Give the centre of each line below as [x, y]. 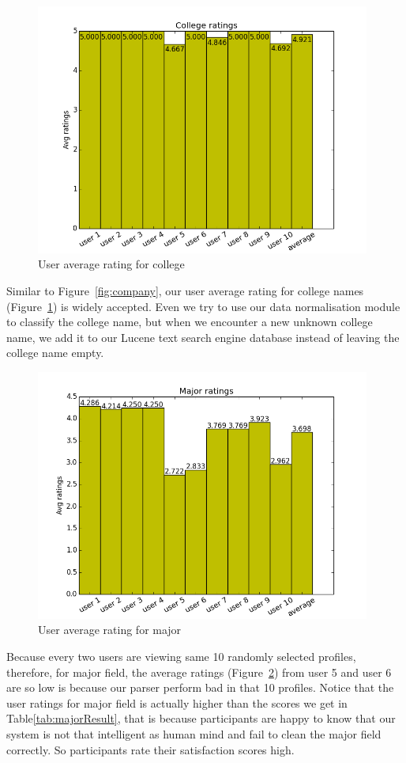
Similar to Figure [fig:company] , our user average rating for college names [185, 290]
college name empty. [55, 353]
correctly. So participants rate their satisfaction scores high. [150, 749]
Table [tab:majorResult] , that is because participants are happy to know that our [201, 718]
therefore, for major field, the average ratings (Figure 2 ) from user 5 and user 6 [199, 672]
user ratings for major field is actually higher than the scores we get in [177, 702]
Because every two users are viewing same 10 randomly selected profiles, [181, 656]
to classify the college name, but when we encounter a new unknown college [190, 322]
